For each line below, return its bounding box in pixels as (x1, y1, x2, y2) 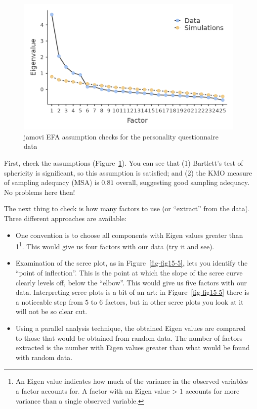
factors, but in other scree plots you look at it (105, 296, 244, 307)
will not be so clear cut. (15, 306, 87, 317)
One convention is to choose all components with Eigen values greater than (15, 229, 243, 240)
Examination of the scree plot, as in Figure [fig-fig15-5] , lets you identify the (15, 258, 248, 268)
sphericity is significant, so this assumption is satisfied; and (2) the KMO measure (4, 167, 252, 178)
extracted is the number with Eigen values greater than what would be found (15, 342, 250, 353)
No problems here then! (4, 186, 75, 197)
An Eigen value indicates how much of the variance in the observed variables (15, 376, 248, 386)
